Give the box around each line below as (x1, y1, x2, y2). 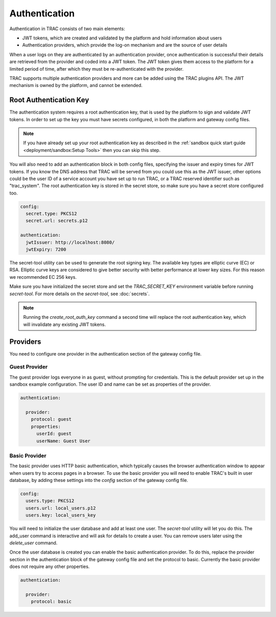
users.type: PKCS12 (26, 498, 75, 504)
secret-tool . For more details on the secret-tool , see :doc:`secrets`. (9, 291, 150, 297)
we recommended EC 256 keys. (9, 274, 77, 280)
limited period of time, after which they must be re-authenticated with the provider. (9, 65, 184, 72)
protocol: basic (31, 599, 72, 605)
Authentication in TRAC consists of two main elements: (9, 26, 125, 32)
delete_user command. (9, 540, 58, 546)
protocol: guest (31, 416, 72, 422)
